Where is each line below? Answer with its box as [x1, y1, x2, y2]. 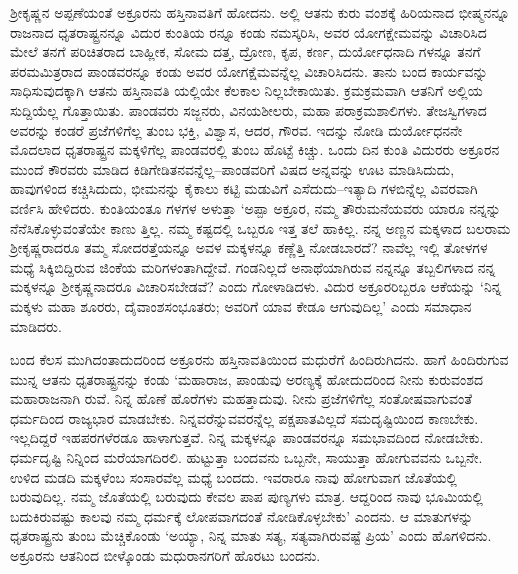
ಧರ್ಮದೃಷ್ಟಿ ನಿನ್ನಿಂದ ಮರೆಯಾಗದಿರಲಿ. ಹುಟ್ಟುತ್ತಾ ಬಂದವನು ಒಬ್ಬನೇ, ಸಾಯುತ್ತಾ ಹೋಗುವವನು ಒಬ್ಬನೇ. [10, 447, 483, 468]
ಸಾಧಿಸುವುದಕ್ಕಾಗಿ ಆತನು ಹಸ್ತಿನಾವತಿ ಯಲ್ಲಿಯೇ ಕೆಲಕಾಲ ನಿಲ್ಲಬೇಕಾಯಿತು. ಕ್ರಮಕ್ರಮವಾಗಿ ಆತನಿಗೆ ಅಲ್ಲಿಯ [10, 80, 483, 101]
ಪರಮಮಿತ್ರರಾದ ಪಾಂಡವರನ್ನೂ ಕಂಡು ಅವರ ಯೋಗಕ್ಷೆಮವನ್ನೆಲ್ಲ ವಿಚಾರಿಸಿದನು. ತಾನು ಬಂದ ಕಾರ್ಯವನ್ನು [10, 60, 488, 81]
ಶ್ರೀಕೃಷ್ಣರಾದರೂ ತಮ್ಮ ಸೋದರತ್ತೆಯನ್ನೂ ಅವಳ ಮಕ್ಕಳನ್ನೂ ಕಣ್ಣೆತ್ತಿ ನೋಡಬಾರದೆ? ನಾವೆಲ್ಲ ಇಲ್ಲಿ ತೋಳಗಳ [10, 237, 488, 258]
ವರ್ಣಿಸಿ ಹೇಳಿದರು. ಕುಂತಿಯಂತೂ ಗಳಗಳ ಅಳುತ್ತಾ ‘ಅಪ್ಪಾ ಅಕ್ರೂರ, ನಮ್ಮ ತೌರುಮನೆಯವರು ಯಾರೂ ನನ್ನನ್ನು [10, 197, 501, 218]
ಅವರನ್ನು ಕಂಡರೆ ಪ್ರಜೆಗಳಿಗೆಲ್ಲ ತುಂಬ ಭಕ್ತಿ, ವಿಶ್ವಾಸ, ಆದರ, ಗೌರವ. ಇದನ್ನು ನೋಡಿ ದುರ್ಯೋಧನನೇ [10, 119, 463, 140]
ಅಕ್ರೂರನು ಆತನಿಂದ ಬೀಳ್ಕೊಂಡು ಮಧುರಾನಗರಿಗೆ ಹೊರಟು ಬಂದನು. [10, 545, 321, 566]
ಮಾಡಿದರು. [10, 315, 62, 336]
